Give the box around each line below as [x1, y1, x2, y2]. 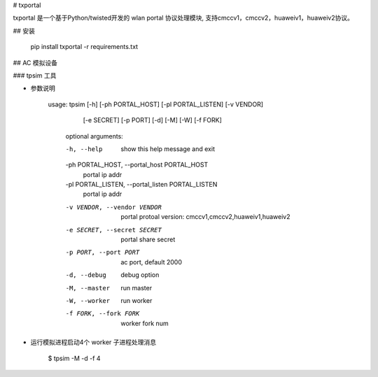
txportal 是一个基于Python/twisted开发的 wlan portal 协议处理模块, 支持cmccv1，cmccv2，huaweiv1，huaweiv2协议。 [13, 14, 353, 22]
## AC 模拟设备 [13, 58, 58, 66]
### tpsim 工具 [13, 71, 57, 80]
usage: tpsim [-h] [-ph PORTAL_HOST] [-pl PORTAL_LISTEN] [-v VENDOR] [48, 100, 264, 108]
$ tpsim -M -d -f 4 [48, 354, 101, 362]
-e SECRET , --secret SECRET [65, 226, 162, 234]
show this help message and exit [120, 144, 215, 153]
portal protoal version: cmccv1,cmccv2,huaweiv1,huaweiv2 [120, 213, 290, 221]
